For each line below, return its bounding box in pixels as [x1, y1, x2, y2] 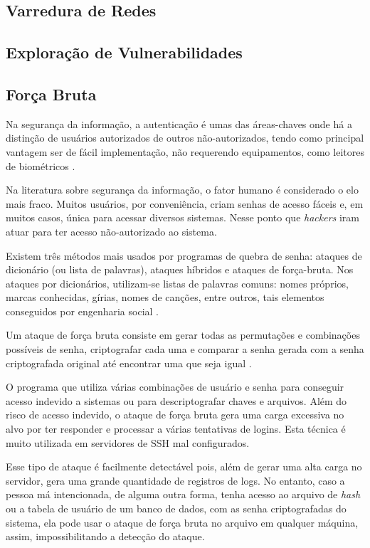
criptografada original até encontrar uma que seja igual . [6, 355, 252, 370]
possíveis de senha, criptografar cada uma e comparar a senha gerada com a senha [6, 342, 364, 357]
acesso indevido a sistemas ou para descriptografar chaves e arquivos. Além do [6, 393, 347, 408]
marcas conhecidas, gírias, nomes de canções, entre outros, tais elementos [6, 290, 324, 305]
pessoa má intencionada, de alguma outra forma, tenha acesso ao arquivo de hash [6, 487, 361, 502]
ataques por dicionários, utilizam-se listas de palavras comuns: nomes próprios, [6, 275, 349, 290]
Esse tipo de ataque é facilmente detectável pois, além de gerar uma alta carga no [6, 459, 362, 474]
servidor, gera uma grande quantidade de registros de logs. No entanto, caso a [6, 473, 345, 488]
